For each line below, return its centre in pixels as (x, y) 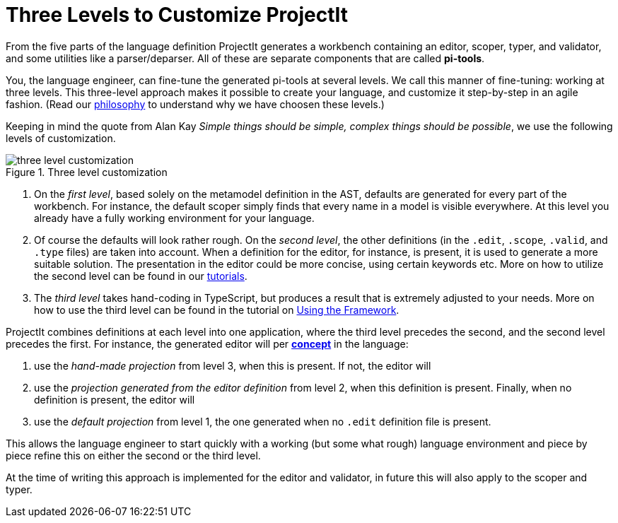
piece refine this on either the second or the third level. (133, 455)
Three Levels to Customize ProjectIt (177, 15)
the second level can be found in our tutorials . (141, 276)
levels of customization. (61, 138)
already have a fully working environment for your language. (174, 218)
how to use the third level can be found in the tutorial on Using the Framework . (217, 310)
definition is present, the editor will (115, 399)
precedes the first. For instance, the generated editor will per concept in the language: (207, 343)
